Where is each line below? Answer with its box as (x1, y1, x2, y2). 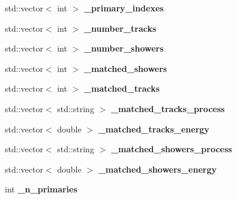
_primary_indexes (83, 2, 164, 14)
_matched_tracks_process (110, 102, 225, 114)
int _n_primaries (5, 183, 77, 195)
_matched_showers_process (110, 143, 232, 155)
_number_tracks (83, 22, 157, 34)
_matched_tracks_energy (98, 122, 209, 135)
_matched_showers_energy (98, 162, 217, 175)
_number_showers (83, 42, 164, 55)
